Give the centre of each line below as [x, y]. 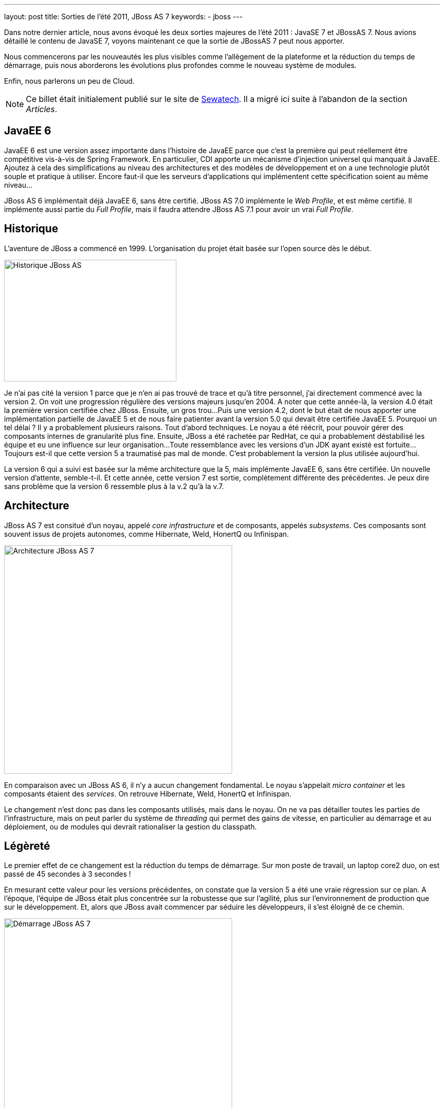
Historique [31, 229]
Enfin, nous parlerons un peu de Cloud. [69, 81]
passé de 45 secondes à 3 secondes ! [68, 874]
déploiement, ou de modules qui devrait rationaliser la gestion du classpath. [131, 826]
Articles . [42, 109]
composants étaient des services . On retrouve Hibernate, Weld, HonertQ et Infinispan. [148, 793]
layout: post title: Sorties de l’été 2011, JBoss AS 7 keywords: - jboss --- [123, 16]
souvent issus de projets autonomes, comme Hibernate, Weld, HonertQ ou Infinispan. [146, 534]
